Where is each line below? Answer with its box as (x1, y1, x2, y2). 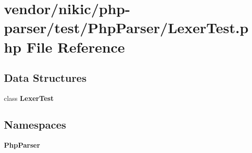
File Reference (26, 37, 125, 57)
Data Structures (4, 70, 87, 85)
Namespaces (4, 116, 66, 132)
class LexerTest (4, 93, 54, 103)
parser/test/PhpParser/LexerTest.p (4, 18, 249, 38)
